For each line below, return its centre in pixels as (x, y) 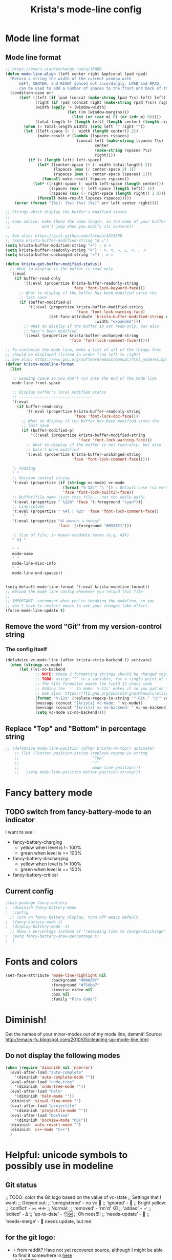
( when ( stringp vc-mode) (36, 665)
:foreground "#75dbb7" (75, 985)
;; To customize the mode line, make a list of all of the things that (83, 350)
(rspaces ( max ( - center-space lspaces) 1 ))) (103, 174)
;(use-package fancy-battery (36, 903)
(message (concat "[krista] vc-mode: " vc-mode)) (89, 703)
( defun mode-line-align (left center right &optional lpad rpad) (76, 74)
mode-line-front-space (36, 383)
